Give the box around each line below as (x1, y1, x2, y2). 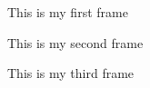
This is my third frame (7, 64, 135, 83)
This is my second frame (7, 33, 144, 52)
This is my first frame (7, 3, 128, 21)
